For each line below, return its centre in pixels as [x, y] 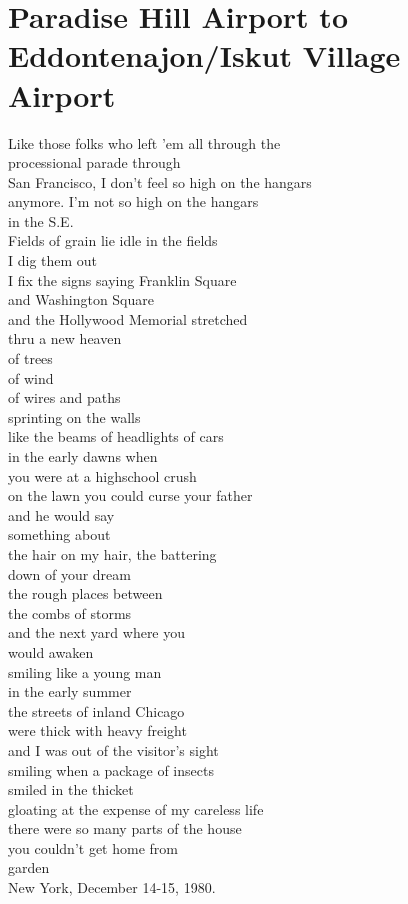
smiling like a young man [85, 671]
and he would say [61, 514]
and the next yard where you [97, 632]
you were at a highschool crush [102, 475]
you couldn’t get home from [93, 847]
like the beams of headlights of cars [116, 436]
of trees [30, 358]
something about [59, 534]
